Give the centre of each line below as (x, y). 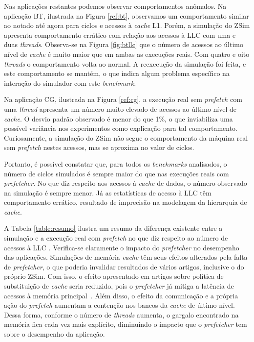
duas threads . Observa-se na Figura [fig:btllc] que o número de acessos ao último (124, 44)
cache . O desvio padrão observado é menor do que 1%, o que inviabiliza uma (118, 118)
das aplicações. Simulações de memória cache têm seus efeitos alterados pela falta (126, 257)
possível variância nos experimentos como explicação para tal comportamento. (121, 128)
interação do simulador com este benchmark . (70, 83)
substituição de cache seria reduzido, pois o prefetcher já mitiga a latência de (119, 286)
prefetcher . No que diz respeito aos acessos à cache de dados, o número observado (126, 183)
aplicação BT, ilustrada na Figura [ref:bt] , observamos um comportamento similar (127, 15)
